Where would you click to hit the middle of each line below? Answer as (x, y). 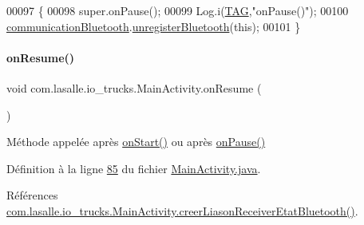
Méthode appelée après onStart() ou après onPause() (136, 142)
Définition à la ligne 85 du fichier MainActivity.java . (134, 168)
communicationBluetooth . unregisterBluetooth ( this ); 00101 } (154, 26)
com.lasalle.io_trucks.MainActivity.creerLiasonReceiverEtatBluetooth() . (182, 210)
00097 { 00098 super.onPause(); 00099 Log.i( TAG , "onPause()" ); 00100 (178, 10)
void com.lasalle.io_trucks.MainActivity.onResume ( (134, 87)
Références (32, 195)
